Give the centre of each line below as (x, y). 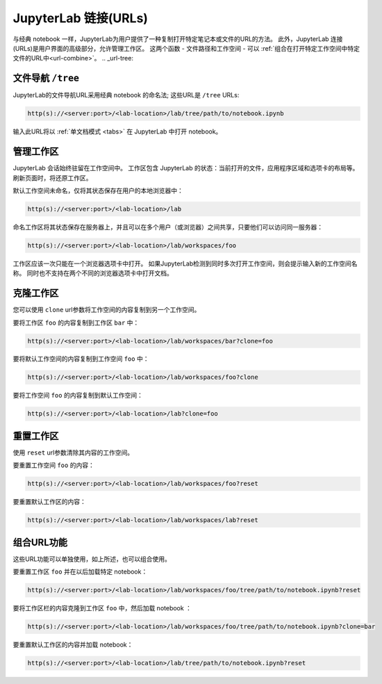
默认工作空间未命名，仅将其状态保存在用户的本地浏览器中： (98, 190)
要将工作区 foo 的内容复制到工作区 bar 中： (76, 323)
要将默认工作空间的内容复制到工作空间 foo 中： (81, 359)
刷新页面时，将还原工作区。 (52, 178)
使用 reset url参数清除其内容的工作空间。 (73, 453)
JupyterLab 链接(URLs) (81, 18)
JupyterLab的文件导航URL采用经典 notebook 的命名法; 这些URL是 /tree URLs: (126, 95)
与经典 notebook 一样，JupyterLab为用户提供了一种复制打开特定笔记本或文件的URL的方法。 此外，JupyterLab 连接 (178, 39)
